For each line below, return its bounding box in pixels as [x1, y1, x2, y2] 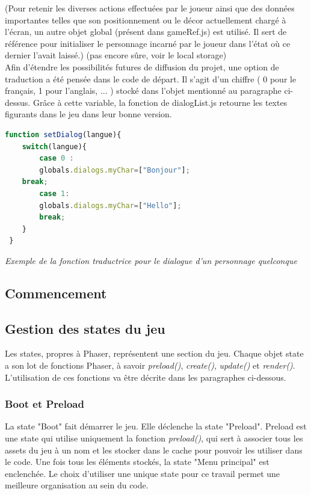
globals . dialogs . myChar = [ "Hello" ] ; [39, 201, 182, 210]
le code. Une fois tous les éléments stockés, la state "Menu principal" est [5, 455, 269, 468]
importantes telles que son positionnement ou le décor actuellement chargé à [5, 13, 286, 26]
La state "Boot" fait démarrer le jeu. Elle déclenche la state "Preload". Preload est [5, 420, 307, 432]
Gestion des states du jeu [5, 319, 165, 337]
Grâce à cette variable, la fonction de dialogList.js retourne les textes [32, 96, 288, 108]
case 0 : [39, 154, 74, 163]
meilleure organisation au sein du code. [5, 479, 149, 491]
